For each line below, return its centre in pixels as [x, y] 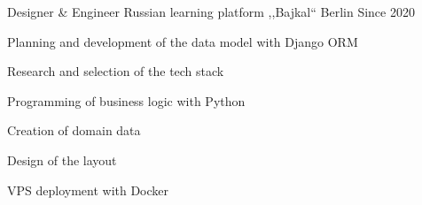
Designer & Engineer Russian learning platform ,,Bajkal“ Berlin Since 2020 [211, 11]
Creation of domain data [74, 130]
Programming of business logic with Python [126, 100]
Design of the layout [62, 159]
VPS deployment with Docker [88, 190]
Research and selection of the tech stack [116, 71]
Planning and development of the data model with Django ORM [183, 41]
